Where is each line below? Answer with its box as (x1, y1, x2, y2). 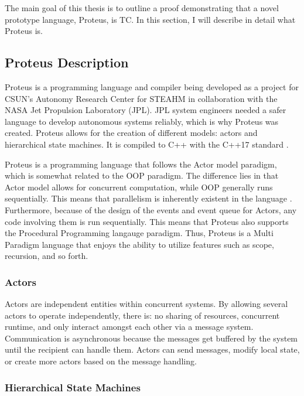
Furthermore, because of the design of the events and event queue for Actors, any (5, 203, 297, 216)
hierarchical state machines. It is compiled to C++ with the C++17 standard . (5, 138, 289, 150)
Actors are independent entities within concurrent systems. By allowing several (5, 298, 288, 310)
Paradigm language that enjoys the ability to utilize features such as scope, (5, 238, 274, 250)
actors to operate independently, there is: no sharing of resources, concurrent (5, 309, 280, 321)
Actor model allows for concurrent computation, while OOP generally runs (5, 180, 273, 193)
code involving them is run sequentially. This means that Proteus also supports (5, 215, 289, 227)
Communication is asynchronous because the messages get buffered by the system (5, 332, 298, 344)
